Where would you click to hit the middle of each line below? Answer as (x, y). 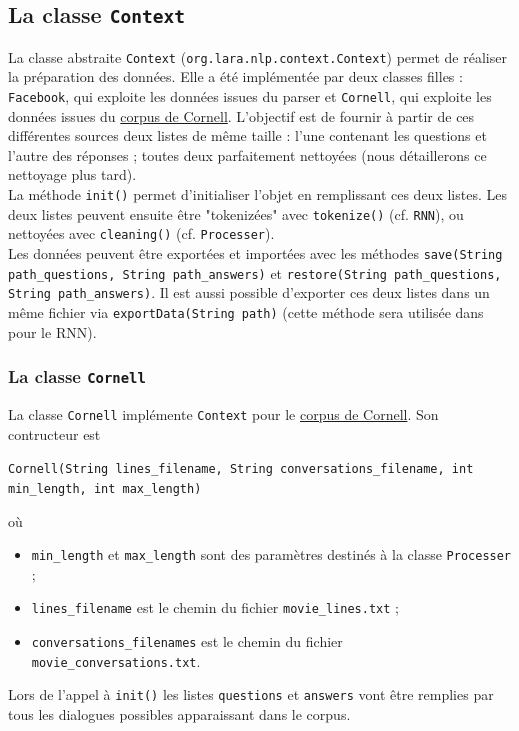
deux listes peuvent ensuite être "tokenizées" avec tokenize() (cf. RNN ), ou (236, 213)
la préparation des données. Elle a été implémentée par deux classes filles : (235, 76)
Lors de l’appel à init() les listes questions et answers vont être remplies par (251, 694)
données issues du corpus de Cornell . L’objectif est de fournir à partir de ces (241, 115)
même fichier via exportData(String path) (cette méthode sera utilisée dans (246, 312)
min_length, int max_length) (105, 488)
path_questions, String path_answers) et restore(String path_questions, (255, 272)
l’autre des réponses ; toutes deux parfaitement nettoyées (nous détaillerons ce (247, 154)
